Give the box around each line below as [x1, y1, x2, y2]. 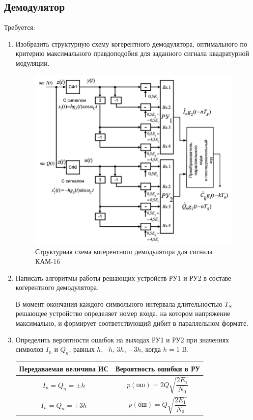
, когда [141, 344, 161, 354]
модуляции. [15, 57, 50, 68]
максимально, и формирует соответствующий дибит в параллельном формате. [15, 318, 249, 328]
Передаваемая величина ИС [19, 363, 109, 373]
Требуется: [4, 22, 35, 32]
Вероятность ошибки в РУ [115, 363, 200, 373]
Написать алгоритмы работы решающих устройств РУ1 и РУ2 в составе [15, 272, 231, 283]
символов [15, 344, 44, 354]
